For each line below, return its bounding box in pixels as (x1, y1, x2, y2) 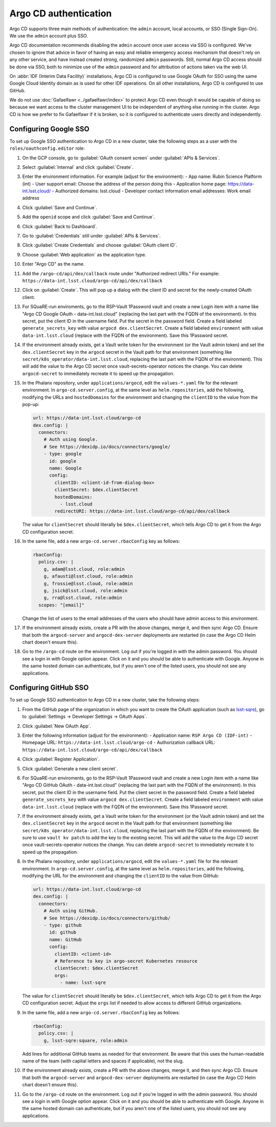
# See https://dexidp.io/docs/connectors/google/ (43, 444, 171, 450)
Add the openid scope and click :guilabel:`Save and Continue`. (22, 214, 155, 220)
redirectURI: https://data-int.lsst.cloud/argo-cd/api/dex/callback (54, 508, 230, 514)
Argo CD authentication (9, 8, 112, 19)
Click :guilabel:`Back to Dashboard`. (22, 223, 98, 229)
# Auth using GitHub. (43, 908, 98, 914)
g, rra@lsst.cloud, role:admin (43, 595, 122, 601)
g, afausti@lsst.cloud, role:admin (43, 573, 133, 579)
